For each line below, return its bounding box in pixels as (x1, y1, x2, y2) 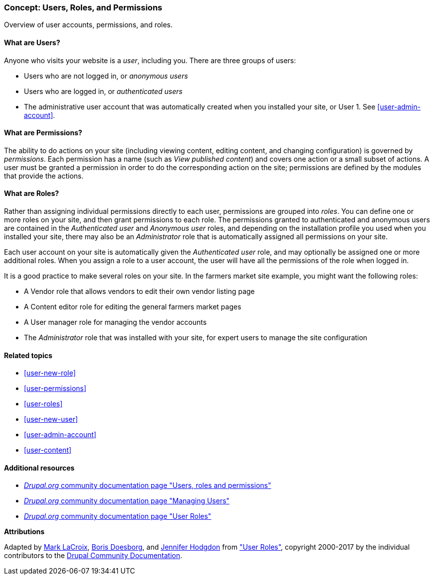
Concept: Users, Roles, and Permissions (4, 2, 162, 12)
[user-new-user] (24, 415, 78, 424)
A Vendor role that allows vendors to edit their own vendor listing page (24, 287, 255, 296)
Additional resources (4, 463, 75, 472)
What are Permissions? (4, 128, 83, 137)
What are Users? (4, 38, 60, 47)
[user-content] (24, 446, 72, 455)
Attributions (4, 527, 45, 536)
